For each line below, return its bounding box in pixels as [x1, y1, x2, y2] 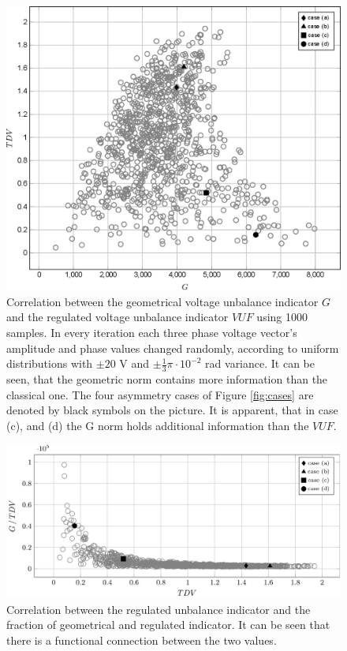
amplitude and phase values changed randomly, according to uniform [6, 339, 339, 356]
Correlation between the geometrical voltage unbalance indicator [6, 293, 319, 309]
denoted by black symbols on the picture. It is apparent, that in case [6, 402, 338, 418]
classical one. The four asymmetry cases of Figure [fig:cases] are [6, 386, 314, 402]
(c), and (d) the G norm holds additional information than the [6, 417, 309, 433]
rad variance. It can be [205, 355, 315, 372]
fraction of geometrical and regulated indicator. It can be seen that [6, 616, 330, 633]
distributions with [6, 355, 93, 372]
